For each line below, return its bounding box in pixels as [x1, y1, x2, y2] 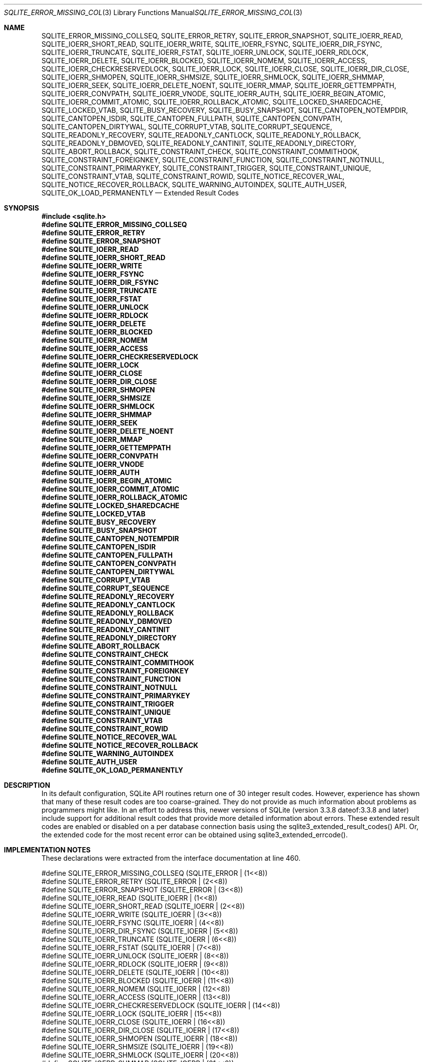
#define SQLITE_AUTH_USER [41, 758, 137, 766]
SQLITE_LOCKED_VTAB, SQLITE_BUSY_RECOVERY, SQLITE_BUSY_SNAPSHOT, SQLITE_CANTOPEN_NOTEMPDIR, [41, 106, 408, 114]
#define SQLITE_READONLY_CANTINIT [41, 625, 170, 634]
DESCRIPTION [4, 781, 51, 789]
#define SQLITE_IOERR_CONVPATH [41, 452, 159, 460]
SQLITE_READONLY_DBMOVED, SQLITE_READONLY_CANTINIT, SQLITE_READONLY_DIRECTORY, [41, 139, 356, 147]
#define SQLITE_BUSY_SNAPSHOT [41, 526, 157, 534]
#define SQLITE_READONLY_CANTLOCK [41, 601, 176, 609]
